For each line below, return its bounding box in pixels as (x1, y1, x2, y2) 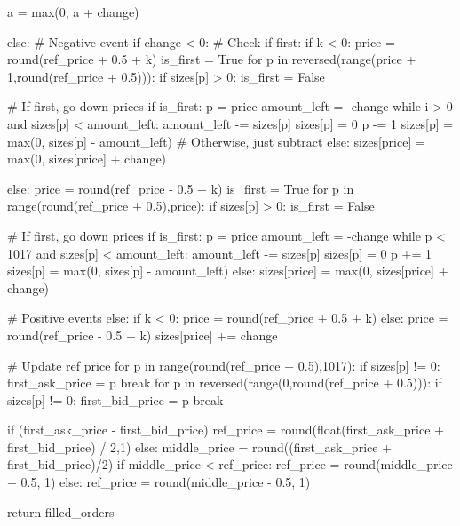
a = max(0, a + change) (7, 3, 139, 20)
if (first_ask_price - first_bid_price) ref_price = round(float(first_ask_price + (7, 420, 444, 439)
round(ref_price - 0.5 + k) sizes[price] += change (7, 325, 278, 344)
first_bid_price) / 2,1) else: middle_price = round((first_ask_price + (7, 437, 393, 456)
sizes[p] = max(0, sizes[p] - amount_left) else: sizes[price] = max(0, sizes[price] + (7, 261, 448, 280)
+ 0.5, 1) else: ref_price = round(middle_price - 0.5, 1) (7, 473, 311, 491)
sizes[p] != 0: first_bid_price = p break (7, 390, 224, 409)
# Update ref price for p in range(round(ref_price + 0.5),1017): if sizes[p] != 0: (7, 355, 440, 374)
